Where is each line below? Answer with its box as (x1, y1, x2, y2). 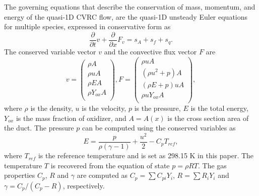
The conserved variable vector (4, 46, 96, 56)
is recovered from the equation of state (50, 160, 170, 170)
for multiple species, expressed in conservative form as (4, 21, 171, 32)
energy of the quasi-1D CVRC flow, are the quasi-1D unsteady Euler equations (4, 11, 248, 22)
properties (4, 170, 35, 180)
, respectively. (62, 180, 105, 190)
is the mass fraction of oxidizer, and (16, 112, 126, 123)
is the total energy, (190, 103, 248, 113)
